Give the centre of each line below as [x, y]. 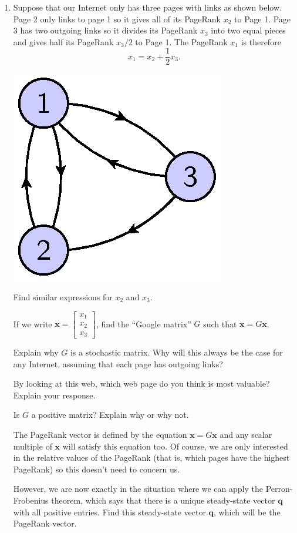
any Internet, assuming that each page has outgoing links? [118, 363]
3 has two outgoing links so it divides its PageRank [105, 30]
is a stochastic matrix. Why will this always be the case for [176, 352]
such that [220, 324]
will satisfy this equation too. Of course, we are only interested [175, 446]
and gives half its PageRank [63, 41]
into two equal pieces [248, 30]
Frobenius [31, 500]
